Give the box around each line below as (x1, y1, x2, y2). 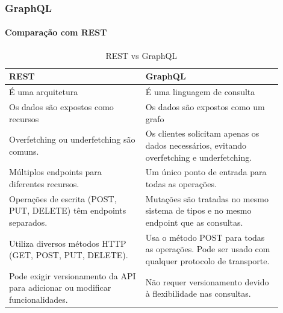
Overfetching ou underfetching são (9, 133, 135, 146)
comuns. (9, 144, 39, 157)
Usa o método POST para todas (145, 231, 265, 243)
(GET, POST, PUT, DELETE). (9, 249, 128, 261)
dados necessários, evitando (145, 138, 246, 151)
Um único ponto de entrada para (145, 166, 267, 178)
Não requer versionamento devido (145, 275, 269, 288)
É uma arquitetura (9, 85, 78, 98)
